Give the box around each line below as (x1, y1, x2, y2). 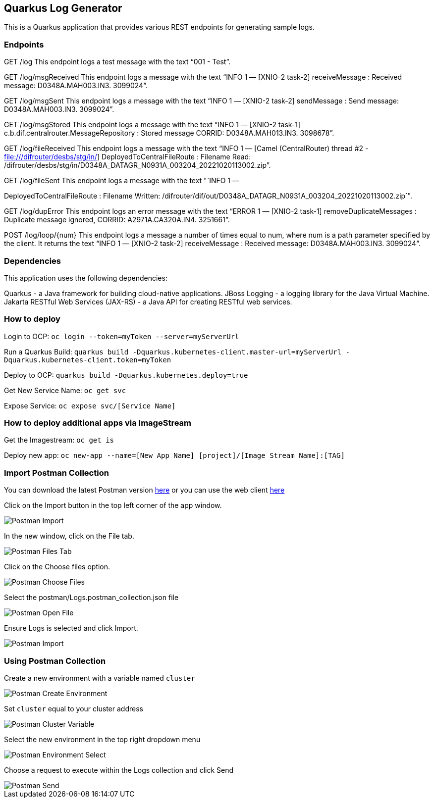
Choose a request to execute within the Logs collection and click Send (4, 765, 234, 774)
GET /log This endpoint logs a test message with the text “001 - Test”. (4, 57, 231, 66)
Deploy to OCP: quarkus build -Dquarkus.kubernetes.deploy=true (4, 370, 248, 379)
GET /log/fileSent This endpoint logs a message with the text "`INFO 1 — (4, 176, 240, 185)
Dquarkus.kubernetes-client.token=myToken (4, 355, 171, 364)
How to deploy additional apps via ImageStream (4, 418, 191, 428)
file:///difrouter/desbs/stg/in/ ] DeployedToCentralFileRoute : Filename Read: (4, 152, 251, 161)
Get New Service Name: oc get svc (4, 386, 126, 395)
